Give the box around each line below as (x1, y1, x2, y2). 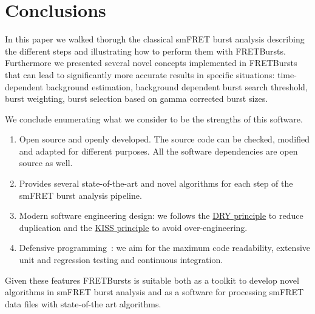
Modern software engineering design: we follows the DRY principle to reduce (19, 209, 303, 222)
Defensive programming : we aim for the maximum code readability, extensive (19, 241, 311, 254)
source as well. (19, 156, 73, 169)
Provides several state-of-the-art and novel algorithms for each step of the (19, 177, 293, 190)
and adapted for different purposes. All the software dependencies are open (19, 144, 298, 157)
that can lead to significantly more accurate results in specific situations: (5, 68, 275, 81)
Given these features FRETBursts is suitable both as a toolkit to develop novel (5, 273, 299, 286)
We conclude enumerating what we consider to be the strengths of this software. (5, 112, 303, 125)
